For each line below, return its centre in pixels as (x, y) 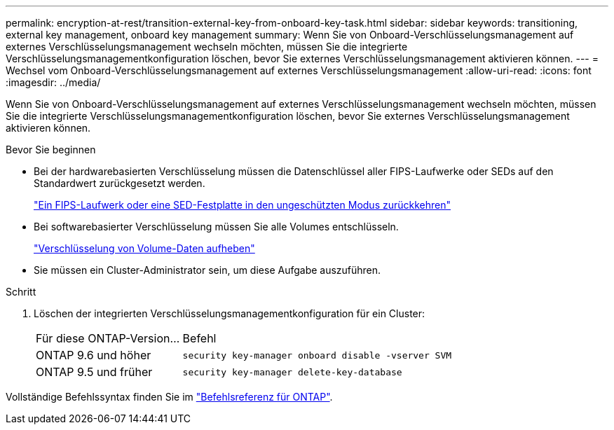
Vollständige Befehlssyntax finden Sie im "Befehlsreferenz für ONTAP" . (169, 397)
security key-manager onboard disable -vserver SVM (317, 355)
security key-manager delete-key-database (292, 372)
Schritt (21, 292)
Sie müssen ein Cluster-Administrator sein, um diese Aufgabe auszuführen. (207, 270)
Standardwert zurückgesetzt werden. (120, 183)
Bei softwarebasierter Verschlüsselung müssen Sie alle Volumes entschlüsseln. (216, 227)
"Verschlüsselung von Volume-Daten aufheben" (144, 248)
